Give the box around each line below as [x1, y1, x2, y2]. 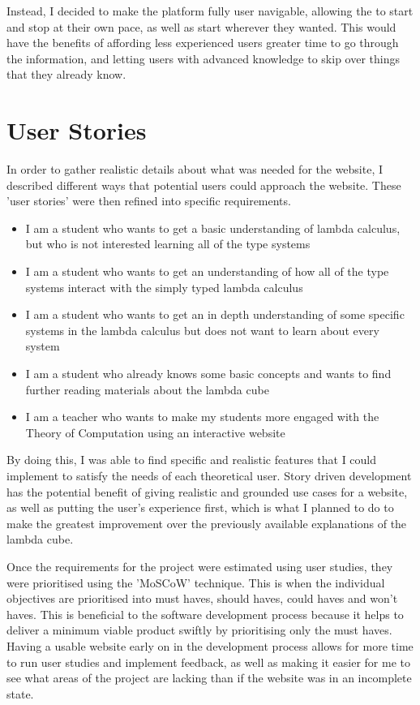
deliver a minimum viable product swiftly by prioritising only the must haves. [6, 621, 392, 638]
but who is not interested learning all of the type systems [25, 235, 311, 252]
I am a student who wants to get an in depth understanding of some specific [25, 306, 405, 323]
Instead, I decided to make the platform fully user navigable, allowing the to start [6, 2, 414, 19]
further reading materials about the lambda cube [25, 380, 269, 398]
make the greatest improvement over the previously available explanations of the [6, 514, 407, 531]
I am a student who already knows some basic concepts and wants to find [25, 365, 392, 382]
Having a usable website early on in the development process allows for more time [6, 637, 414, 654]
